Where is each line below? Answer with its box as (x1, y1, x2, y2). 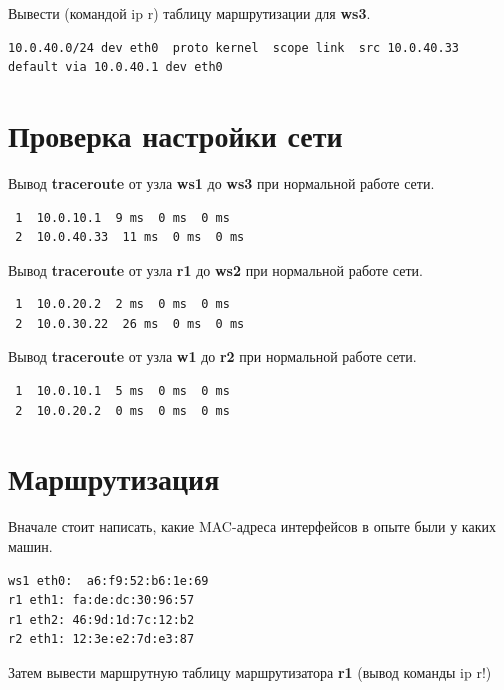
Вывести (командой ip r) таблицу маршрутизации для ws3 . (8, 3, 371, 23)
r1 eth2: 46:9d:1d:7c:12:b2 (8, 612, 195, 627)
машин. (8, 535, 53, 556)
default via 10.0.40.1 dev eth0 (8, 60, 223, 75)
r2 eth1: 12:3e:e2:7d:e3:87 (8, 632, 195, 647)
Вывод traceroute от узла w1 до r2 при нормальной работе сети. (8, 346, 417, 367)
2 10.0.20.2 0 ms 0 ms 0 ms (15, 403, 230, 418)
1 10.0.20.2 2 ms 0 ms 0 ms (15, 297, 230, 312)
